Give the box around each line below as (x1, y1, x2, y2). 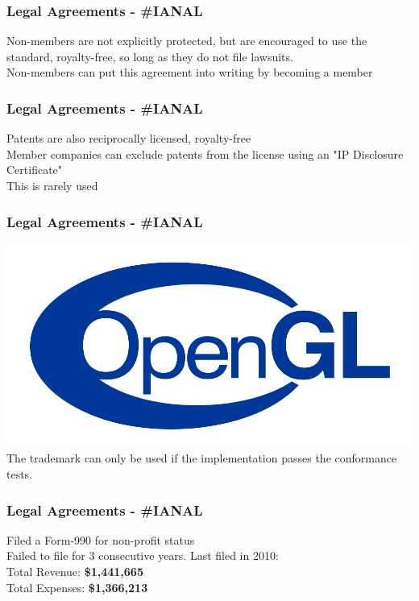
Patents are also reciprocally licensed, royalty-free (6, 130, 251, 147)
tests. (6, 466, 33, 482)
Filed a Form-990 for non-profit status (6, 531, 195, 548)
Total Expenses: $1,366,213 (6, 578, 148, 595)
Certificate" (6, 161, 63, 178)
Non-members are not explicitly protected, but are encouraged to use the (6, 32, 367, 49)
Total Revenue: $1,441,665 (6, 563, 143, 579)
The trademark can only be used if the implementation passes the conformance (6, 450, 397, 466)
